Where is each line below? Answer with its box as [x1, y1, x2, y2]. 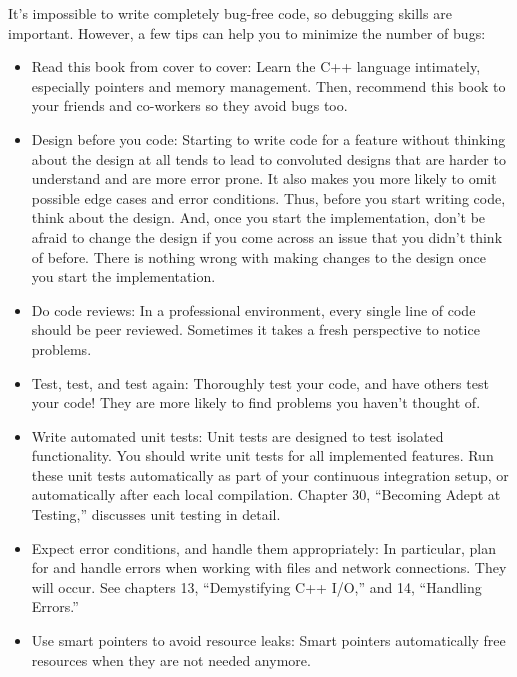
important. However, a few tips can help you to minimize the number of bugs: [8, 22, 486, 43]
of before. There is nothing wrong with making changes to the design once [31, 246, 486, 267]
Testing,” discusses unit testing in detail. [31, 504, 281, 525]
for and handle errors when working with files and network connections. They [31, 557, 507, 578]
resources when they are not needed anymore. [31, 649, 311, 670]
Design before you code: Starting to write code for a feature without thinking [31, 128, 506, 149]
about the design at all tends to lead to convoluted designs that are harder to [31, 148, 506, 169]
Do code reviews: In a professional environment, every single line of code [31, 299, 476, 320]
